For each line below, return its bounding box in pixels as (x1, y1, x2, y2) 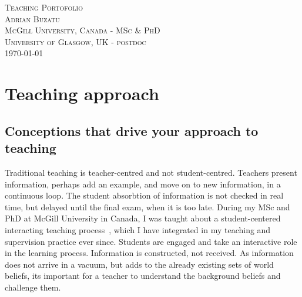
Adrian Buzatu (5, 12, 60, 25)
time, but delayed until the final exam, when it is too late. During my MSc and (5, 200, 290, 213)
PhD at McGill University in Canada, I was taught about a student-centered (5, 212, 281, 224)
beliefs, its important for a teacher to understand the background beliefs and (5, 269, 281, 282)
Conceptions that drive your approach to (5, 121, 259, 139)
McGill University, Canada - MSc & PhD (5, 24, 160, 36)
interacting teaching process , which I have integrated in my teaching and (5, 223, 271, 235)
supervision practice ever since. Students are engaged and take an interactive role (5, 235, 297, 247)
